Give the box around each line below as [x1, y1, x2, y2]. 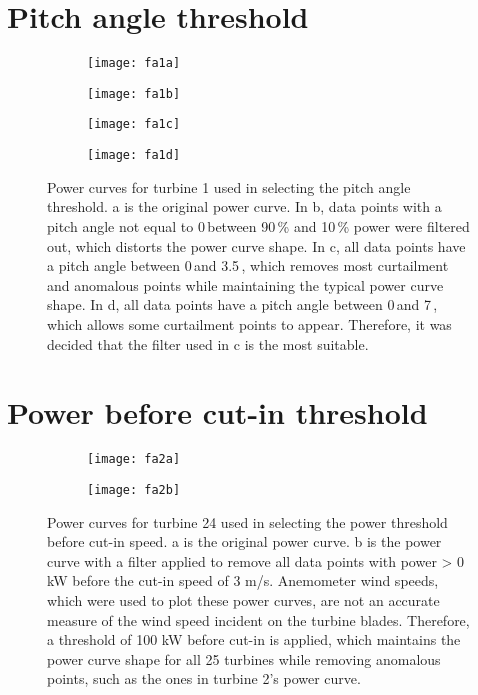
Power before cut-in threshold [7, 392, 428, 433]
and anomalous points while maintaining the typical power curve [47, 274, 444, 295]
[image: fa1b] [87, 86, 181, 101]
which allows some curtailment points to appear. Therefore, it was [47, 313, 452, 334]
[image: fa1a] [87, 56, 181, 71]
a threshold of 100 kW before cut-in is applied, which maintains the [47, 629, 461, 650]
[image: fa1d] [87, 148, 181, 163]
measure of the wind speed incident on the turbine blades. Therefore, [47, 609, 470, 630]
